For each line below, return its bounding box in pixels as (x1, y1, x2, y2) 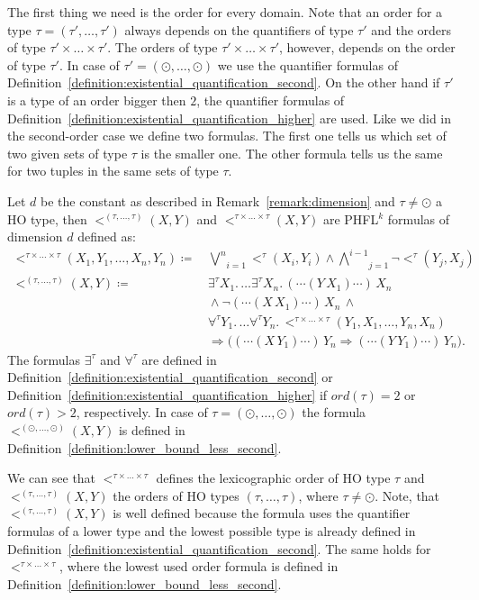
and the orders (371, 20, 452, 39)
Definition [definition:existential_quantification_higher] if (7, 385, 328, 404)
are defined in (141, 350, 217, 368)
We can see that (7, 468, 96, 487)
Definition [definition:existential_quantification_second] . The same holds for (7, 539, 431, 558)
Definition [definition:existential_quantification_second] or (7, 368, 333, 386)
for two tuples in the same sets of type (7, 161, 219, 180)
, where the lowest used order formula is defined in (59, 557, 339, 576)
